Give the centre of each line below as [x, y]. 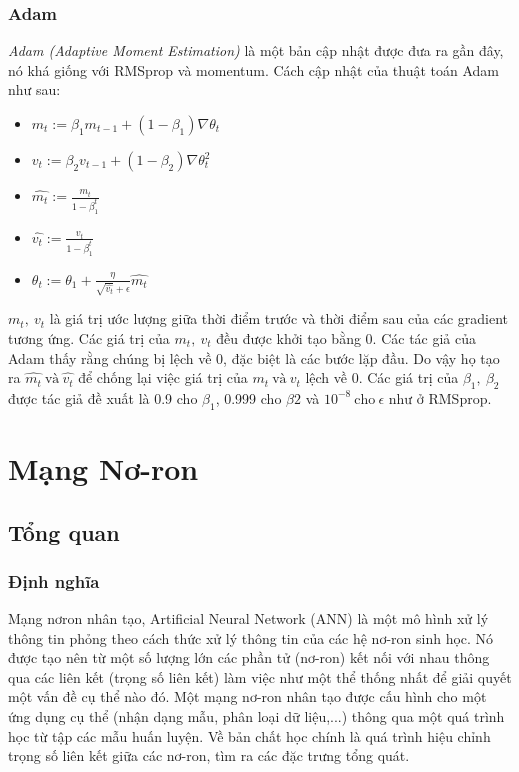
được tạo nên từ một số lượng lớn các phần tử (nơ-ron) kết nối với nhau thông [249, 657]
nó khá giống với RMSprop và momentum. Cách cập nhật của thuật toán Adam [254, 69]
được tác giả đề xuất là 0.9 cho [103, 397]
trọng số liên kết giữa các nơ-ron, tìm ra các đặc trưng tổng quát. [209, 755]
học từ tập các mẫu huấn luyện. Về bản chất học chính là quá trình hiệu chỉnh [249, 735]
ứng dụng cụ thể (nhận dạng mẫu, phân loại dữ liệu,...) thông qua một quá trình [256, 716]
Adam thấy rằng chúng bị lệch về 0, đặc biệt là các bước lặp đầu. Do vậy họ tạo [254, 357]
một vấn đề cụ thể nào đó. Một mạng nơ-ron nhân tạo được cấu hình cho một [247, 696]
